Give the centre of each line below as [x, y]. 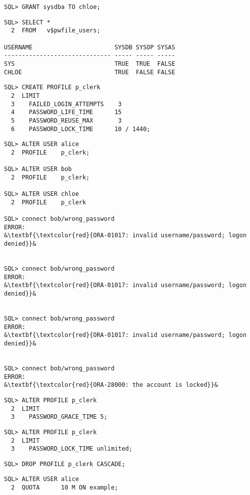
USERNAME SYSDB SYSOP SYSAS [90, 47]
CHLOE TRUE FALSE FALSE [90, 72]
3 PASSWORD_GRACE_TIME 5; [59, 417]
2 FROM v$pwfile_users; [56, 31]
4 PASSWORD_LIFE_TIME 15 [66, 112]
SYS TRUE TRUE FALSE [90, 64]
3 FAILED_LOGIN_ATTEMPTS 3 [66, 104]
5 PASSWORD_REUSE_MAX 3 [66, 120]
